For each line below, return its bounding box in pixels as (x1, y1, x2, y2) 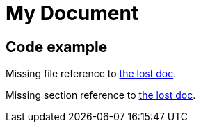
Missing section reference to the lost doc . (6, 89, 196, 102)
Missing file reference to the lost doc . (6, 67, 177, 80)
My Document (6, 1, 139, 25)
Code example (6, 38, 108, 56)
